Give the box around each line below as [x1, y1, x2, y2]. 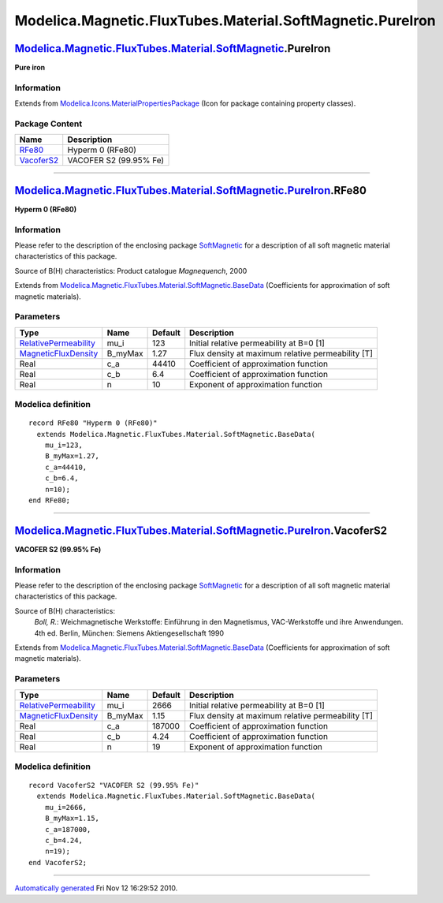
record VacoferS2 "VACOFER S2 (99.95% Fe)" [28, 781, 199, 790]
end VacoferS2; [28, 858, 87, 867]
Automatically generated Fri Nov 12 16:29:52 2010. [14, 883, 178, 893]
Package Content [14, 118, 83, 129]
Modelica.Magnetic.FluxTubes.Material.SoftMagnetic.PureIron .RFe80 [14, 184, 367, 197]
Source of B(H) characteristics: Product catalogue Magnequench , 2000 [14, 266, 248, 275]
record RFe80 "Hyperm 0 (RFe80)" [28, 419, 158, 427]
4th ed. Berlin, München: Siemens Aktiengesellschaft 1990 [34, 628, 225, 638]
